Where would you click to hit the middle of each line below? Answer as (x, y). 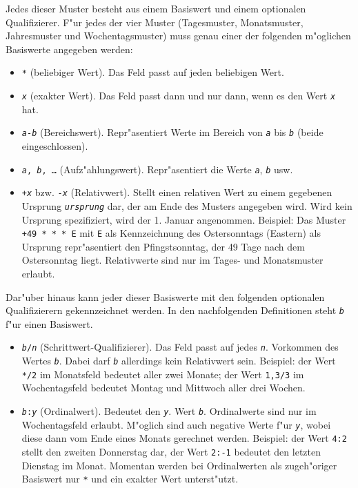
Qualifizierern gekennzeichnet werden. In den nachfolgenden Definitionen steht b (175, 310)
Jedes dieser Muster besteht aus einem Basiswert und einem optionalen (156, 8)
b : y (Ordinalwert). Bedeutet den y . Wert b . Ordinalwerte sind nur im (169, 410)
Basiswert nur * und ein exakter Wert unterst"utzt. (130, 479)
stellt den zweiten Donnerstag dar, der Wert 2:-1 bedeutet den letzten (171, 451)
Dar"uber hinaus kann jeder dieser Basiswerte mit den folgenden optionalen (165, 296)
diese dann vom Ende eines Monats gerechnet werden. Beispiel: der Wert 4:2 (184, 438)
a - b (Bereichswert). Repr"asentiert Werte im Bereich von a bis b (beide (172, 132)
